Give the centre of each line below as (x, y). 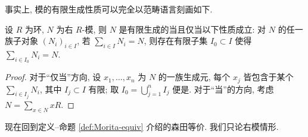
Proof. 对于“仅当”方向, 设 (53, 77)
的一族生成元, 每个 (194, 77)
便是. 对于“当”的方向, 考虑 (223, 89)
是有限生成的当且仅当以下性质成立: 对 (192, 29)
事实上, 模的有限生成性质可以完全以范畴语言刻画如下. (109, 9)
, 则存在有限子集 (176, 41)
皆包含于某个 (268, 77)
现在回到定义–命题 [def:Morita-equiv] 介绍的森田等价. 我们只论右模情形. (142, 126)
